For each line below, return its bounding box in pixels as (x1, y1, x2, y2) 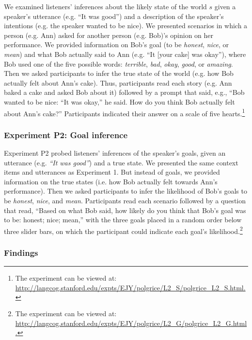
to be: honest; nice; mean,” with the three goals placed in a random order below (4, 215, 242, 225)
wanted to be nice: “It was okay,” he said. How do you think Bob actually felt (4, 96, 235, 107)
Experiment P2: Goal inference (4, 128, 128, 141)
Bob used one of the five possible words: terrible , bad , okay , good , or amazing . (4, 58, 233, 69)
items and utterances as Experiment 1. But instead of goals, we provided (4, 167, 220, 177)
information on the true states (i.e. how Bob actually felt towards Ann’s (4, 176, 218, 186)
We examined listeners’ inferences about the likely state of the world (4, 1, 207, 11)
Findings (4, 246, 38, 258)
